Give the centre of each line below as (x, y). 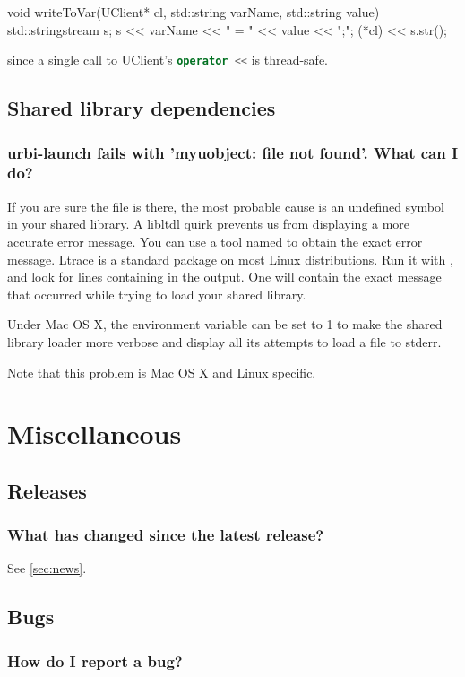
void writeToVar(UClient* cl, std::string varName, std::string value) (194, 12)
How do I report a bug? (95, 660)
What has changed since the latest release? (166, 535)
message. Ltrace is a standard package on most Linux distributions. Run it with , (230, 259)
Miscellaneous (95, 434)
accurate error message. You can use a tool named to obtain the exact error (215, 241)
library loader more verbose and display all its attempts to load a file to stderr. (224, 341)
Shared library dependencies (142, 108)
